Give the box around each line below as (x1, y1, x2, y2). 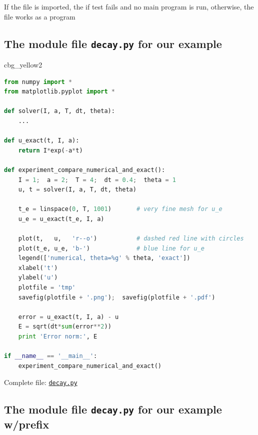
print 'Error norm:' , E (18, 333, 97, 340)
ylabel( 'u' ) (18, 274, 58, 281)
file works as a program (4, 11, 75, 21)
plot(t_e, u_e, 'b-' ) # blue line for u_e (18, 244, 204, 252)
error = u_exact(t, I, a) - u (18, 313, 119, 320)
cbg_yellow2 (4, 59, 42, 69)
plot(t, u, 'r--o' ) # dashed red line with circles (18, 235, 244, 242)
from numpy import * (4, 78, 72, 85)
